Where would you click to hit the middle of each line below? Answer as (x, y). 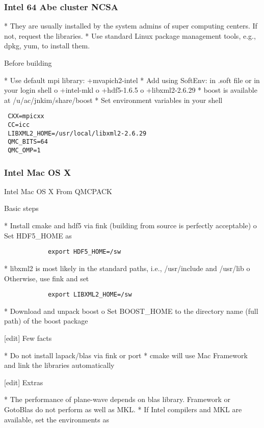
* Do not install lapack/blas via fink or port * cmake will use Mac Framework (126, 355)
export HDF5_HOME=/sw (84, 252)
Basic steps (21, 208)
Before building (28, 63)
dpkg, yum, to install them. (47, 46)
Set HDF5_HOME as (38, 235)
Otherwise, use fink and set (47, 278)
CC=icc (19, 125)
